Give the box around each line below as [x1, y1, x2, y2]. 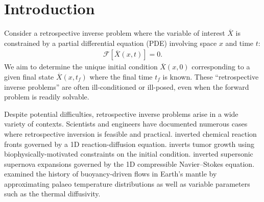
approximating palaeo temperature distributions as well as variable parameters [4, 178, 250, 189]
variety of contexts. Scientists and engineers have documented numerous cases [4, 118, 248, 129]
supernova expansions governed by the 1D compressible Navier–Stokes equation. [4, 158, 255, 169]
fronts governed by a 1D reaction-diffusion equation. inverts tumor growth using [4, 138, 254, 149]
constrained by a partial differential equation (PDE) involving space [4, 37, 217, 48]
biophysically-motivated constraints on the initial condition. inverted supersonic [4, 148, 253, 159]
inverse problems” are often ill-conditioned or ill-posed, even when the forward [4, 81, 249, 92]
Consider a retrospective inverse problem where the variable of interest [4, 28, 225, 38]
